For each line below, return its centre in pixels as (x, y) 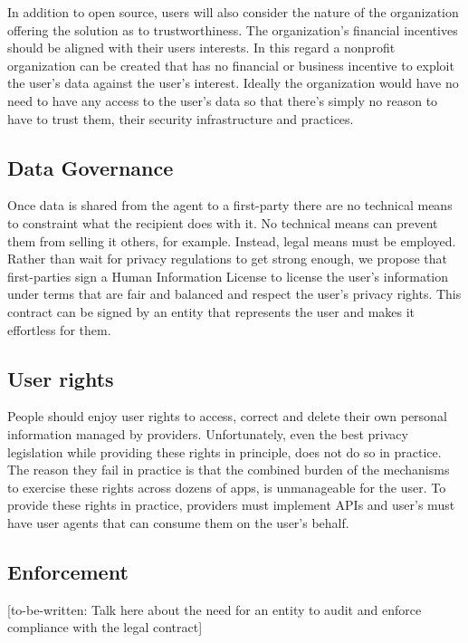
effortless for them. (59, 329)
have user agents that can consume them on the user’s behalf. (178, 522)
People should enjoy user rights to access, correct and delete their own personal (227, 416)
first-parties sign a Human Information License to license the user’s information (228, 276)
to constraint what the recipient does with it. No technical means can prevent (223, 222)
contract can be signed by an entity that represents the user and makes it (211, 311)
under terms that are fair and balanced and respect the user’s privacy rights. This (234, 294)
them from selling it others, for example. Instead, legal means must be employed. (232, 240)
